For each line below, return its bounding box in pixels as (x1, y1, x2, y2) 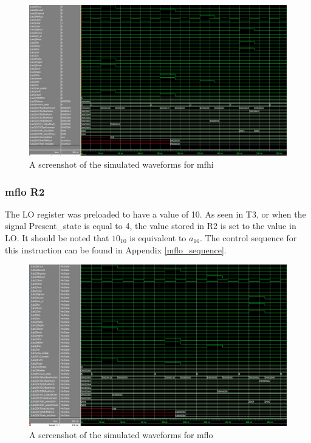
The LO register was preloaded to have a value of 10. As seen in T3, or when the (5, 207, 306, 220)
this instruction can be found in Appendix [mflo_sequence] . (5, 243, 227, 256)
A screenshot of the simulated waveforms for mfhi (29, 158, 214, 171)
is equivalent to (129, 232, 186, 244)
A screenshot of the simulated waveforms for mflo (29, 428, 213, 441)
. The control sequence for (199, 232, 297, 244)
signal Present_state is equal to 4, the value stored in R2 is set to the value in (5, 219, 296, 232)
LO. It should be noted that (5, 232, 109, 244)
